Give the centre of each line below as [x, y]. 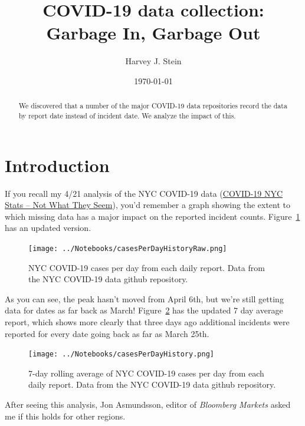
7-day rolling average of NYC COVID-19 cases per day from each [146, 373]
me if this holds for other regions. [65, 416]
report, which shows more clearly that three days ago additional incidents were [147, 321]
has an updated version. [48, 228]
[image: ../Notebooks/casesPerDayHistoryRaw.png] [128, 248]
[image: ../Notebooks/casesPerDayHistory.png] [121, 354]
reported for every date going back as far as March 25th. [107, 333]
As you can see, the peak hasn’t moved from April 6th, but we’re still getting [144, 298]
